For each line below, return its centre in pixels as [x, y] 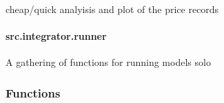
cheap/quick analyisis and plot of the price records [112, 9]
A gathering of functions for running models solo [108, 62]
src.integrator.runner [56, 36]
